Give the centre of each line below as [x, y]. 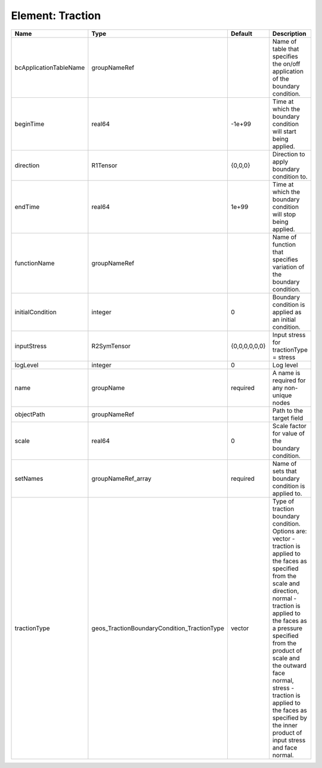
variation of [288, 267]
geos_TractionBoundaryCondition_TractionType [158, 628]
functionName [35, 263]
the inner [285, 725]
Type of [283, 501]
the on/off [286, 64]
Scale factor [290, 426]
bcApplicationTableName [50, 67]
